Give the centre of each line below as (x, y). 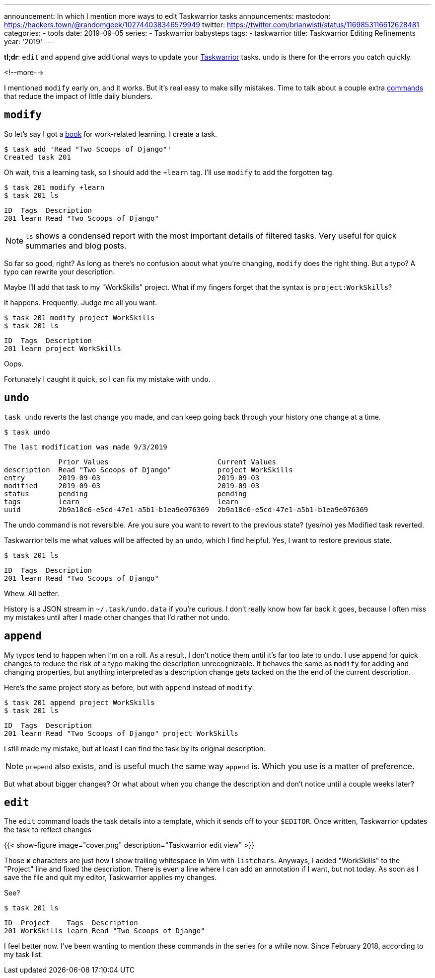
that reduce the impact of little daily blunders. (78, 96)
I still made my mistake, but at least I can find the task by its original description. (135, 748)
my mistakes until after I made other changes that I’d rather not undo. (117, 617)
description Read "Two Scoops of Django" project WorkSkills (148, 470)
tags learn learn (121, 501)
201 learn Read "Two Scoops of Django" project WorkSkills (121, 733)
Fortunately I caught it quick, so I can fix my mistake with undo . (107, 379)
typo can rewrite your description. (60, 271)
